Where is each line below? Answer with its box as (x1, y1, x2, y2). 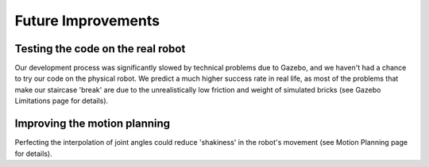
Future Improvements (14, 12, 160, 29)
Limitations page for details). (14, 96, 109, 106)
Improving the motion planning (14, 117, 171, 131)
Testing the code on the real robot (14, 42, 186, 55)
